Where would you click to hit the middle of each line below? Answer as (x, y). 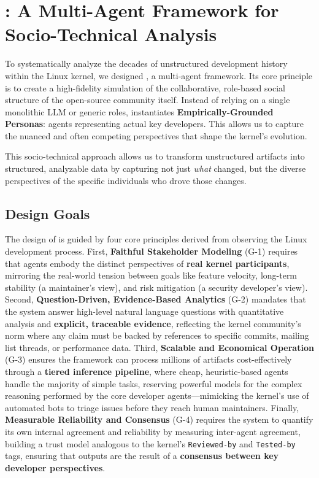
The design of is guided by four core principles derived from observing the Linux (156, 239)
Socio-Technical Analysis (111, 34)
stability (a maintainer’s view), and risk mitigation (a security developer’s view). (156, 287)
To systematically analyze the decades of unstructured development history (146, 64)
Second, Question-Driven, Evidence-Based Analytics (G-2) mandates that (156, 299)
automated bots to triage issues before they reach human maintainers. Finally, (152, 407)
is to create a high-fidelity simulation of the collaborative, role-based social (145, 87)
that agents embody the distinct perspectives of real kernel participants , (147, 263)
